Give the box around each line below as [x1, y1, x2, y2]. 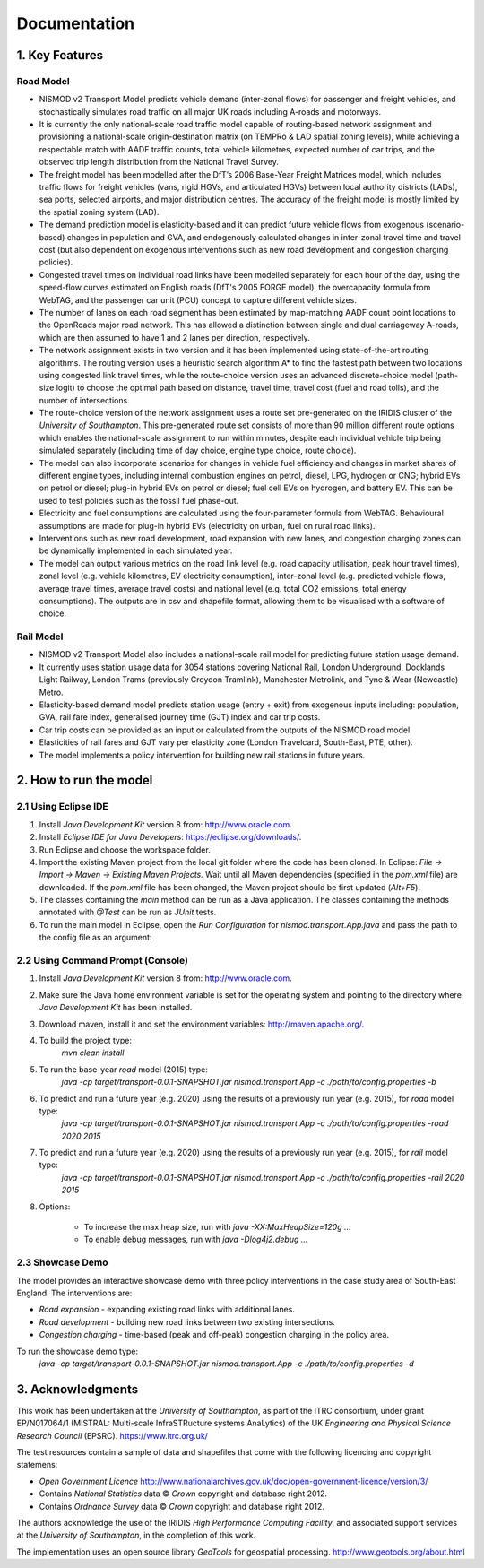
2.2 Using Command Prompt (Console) [16, 955, 188, 967]
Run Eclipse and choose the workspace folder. [39, 844, 211, 855]
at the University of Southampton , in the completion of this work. [16, 1529, 256, 1541]
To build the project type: [39, 1035, 132, 1045]
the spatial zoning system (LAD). [39, 206, 160, 217]
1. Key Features [16, 48, 104, 63]
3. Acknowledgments [16, 1382, 139, 1397]
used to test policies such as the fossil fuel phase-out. [39, 495, 239, 506]
